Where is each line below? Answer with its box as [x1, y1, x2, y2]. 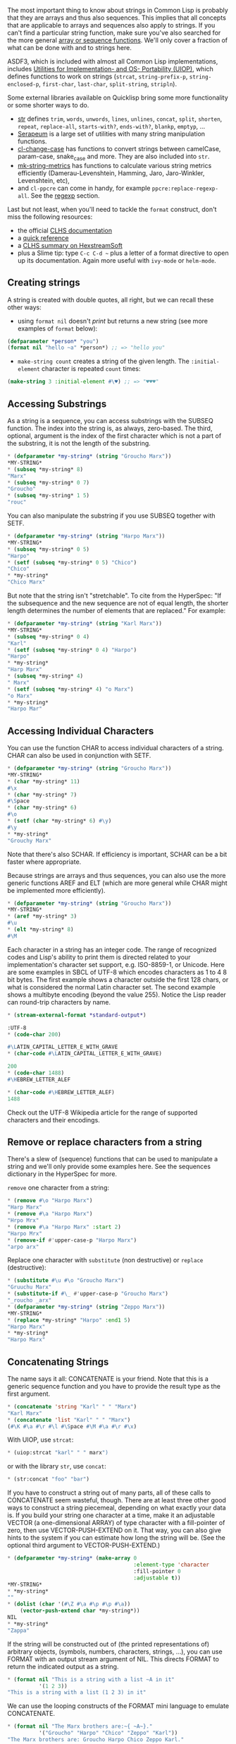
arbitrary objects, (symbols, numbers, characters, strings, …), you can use [7, 1647, 223, 1656]
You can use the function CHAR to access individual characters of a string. [7, 744, 224, 752]
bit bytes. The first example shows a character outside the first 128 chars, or [7, 975, 229, 984]
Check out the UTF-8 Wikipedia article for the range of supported [7, 1108, 198, 1117]
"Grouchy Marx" [7, 837, 52, 844]
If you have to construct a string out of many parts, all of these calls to [7, 1488, 211, 1497]
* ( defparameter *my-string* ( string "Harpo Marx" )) [7, 533, 166, 540]
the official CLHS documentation [17, 226, 113, 235]
